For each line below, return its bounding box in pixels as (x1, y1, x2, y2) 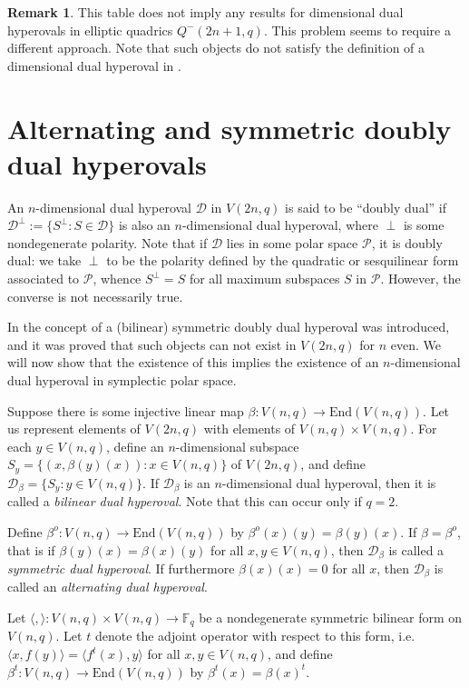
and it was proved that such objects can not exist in (7, 334, 297, 354)
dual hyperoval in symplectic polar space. (7, 371, 237, 390)
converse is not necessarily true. (7, 286, 183, 305)
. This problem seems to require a (263, 20, 451, 39)
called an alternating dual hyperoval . (7, 577, 208, 596)
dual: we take (7, 251, 82, 270)
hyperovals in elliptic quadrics (7, 20, 173, 39)
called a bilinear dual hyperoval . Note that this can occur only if (7, 492, 362, 511)
